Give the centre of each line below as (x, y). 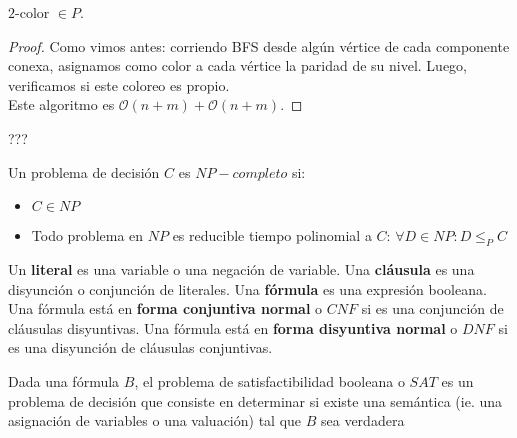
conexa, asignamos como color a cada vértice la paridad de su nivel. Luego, (238, 65)
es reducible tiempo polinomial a (272, 235)
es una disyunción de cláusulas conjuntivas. (140, 347)
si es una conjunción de (432, 308)
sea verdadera (363, 420)
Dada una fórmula (64, 380)
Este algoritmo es (61, 104)
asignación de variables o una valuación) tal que (155, 420)
